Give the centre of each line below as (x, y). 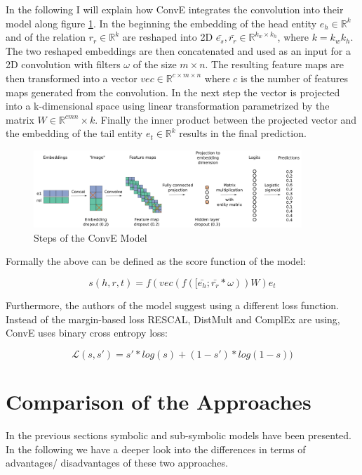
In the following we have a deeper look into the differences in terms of (156, 449)
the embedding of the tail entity (74, 133)
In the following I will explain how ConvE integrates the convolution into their (175, 9)
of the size (155, 64)
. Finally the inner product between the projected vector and (226, 119)
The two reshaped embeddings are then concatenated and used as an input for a (178, 50)
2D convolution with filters (63, 64)
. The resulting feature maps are (274, 64)
